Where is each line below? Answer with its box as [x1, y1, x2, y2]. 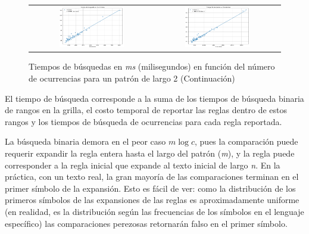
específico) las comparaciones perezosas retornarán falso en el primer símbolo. [5, 217, 288, 229]
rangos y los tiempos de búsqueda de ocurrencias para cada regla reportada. [5, 115, 282, 127]
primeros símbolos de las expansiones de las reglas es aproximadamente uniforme [5, 194, 299, 206]
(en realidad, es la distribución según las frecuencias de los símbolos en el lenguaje [5, 205, 304, 217]
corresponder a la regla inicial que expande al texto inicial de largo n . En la [5, 158, 280, 171]
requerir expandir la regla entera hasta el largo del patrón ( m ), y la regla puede [5, 147, 295, 159]
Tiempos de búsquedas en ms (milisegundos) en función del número [29, 60, 275, 73]
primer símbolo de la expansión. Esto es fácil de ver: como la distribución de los [5, 182, 296, 194]
